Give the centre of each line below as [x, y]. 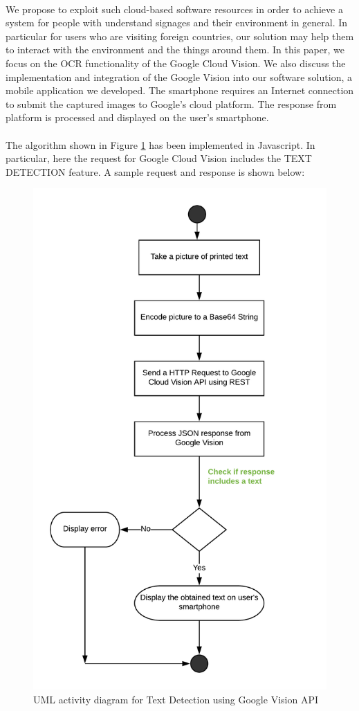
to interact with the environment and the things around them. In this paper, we [175, 49]
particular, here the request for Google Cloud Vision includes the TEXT [159, 158]
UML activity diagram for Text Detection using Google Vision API [176, 699]
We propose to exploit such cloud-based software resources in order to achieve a [174, 9]
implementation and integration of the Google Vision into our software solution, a [179, 76]
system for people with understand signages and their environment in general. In [177, 22]
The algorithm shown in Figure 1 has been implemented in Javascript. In [160, 144]
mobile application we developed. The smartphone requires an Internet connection [180, 90]
